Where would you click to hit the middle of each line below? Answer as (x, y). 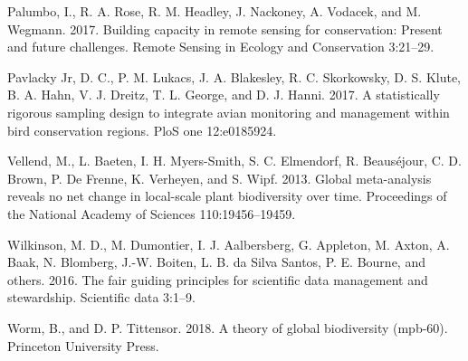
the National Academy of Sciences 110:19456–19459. (152, 213)
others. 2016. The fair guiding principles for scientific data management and (218, 279)
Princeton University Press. (83, 345)
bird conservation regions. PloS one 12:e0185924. (142, 130)
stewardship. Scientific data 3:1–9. (101, 297)
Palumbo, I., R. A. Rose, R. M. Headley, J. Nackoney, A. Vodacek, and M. (215, 11)
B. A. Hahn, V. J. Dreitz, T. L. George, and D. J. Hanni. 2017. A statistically (224, 95)
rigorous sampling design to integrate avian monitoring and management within (229, 112)
